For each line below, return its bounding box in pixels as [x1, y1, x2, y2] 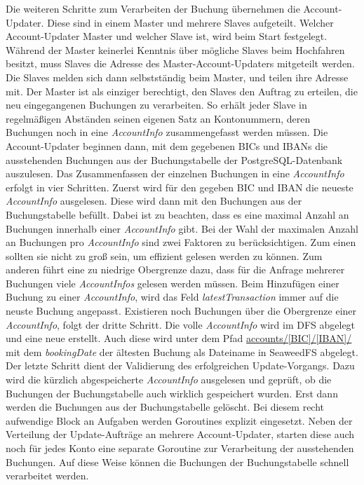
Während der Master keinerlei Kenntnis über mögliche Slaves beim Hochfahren [6, 42, 345, 57]
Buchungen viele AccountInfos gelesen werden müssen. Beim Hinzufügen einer [6, 275, 339, 290]
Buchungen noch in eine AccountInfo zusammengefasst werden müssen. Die [6, 125, 328, 139]
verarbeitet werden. [6, 468, 89, 483]
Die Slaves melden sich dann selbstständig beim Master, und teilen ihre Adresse [6, 69, 349, 84]
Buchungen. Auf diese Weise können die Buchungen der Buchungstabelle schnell [6, 454, 349, 469]
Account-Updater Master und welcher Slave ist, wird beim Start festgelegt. [6, 29, 328, 43]
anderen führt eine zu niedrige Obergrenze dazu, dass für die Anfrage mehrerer [6, 262, 345, 277]
